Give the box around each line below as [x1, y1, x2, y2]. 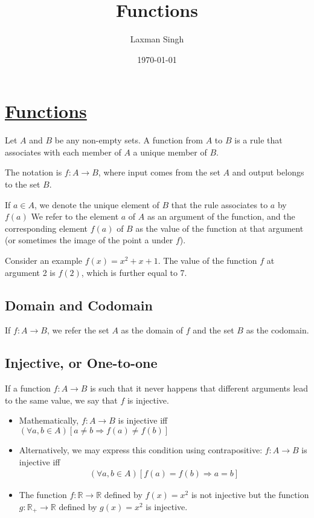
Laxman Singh [130, 33, 184, 45]
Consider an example [5, 254, 83, 266]
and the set [193, 324, 234, 336]
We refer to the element [31, 210, 119, 223]
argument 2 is [5, 266, 56, 278]
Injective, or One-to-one [5, 353, 158, 372]
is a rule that [234, 134, 283, 146]
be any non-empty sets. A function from [54, 134, 203, 146]
